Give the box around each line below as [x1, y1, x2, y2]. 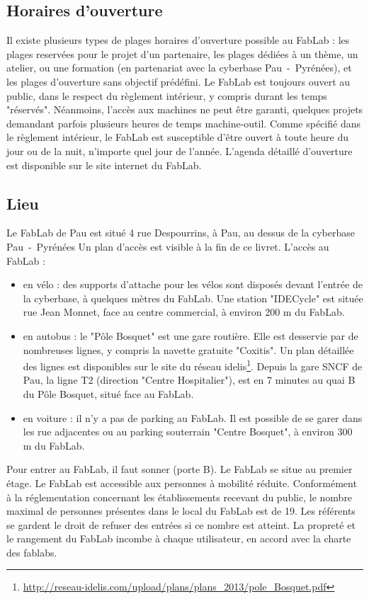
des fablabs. [6, 544, 57, 559]
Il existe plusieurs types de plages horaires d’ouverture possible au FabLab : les [6, 33, 350, 47]
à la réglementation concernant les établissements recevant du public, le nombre [6, 489, 353, 504]
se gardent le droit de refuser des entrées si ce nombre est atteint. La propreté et [6, 517, 356, 532]
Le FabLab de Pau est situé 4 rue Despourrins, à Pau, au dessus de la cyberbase [6, 225, 355, 240]
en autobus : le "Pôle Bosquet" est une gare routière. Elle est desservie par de [23, 328, 358, 343]
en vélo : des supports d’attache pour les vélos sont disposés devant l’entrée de [23, 277, 363, 292]
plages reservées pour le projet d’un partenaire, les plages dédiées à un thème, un [6, 46, 358, 61]
